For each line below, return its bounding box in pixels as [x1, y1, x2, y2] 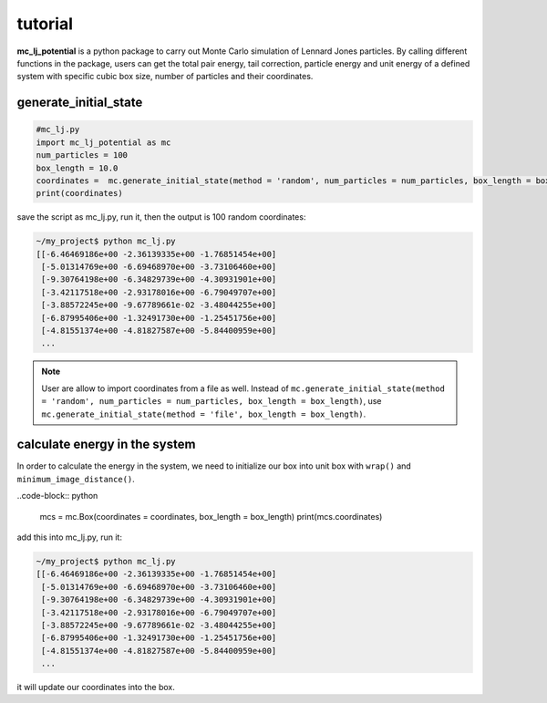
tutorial [16, 14, 73, 34]
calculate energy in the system [16, 437, 196, 452]
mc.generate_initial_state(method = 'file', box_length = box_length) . [41, 408, 366, 419]
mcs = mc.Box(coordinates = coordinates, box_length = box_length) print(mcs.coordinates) [39, 511, 383, 522]
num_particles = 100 [36, 150, 128, 160]
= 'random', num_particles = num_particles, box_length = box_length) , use [41, 396, 382, 407]
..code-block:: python [16, 491, 98, 501]
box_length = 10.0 [36, 162, 119, 173]
